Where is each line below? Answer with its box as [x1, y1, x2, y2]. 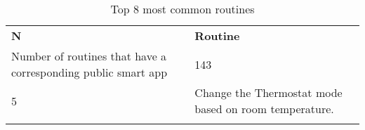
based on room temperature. [194, 100, 334, 117]
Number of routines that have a [11, 48, 167, 64]
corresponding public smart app [11, 64, 168, 80]
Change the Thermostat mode [194, 84, 343, 100]
